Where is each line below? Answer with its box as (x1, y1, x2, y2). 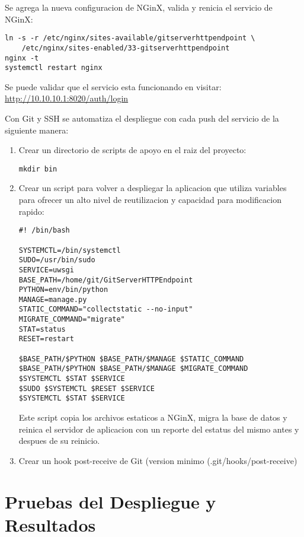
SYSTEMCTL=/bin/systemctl (18, 246, 121, 255)
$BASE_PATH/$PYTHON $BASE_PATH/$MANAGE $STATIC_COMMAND (18, 354, 244, 363)
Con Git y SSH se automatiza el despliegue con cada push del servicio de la (5, 112, 279, 124)
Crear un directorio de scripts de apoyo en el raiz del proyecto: (18, 144, 247, 156)
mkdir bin (18, 164, 57, 173)
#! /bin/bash (18, 226, 70, 235)
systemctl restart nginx (5, 63, 103, 72)
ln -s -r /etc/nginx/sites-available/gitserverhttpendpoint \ (5, 34, 255, 43)
